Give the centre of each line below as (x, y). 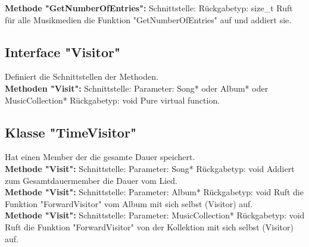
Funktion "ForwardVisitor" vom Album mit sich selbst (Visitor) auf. (129, 203)
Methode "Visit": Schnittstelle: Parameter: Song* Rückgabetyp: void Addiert (150, 168)
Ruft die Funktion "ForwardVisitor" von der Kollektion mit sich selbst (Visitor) (149, 226)
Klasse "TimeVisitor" (71, 132)
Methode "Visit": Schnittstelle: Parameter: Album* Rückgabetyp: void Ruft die (154, 192)
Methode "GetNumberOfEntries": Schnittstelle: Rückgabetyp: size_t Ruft (149, 8)
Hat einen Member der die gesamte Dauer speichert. (100, 157)
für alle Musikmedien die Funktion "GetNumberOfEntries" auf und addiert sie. (148, 19)
